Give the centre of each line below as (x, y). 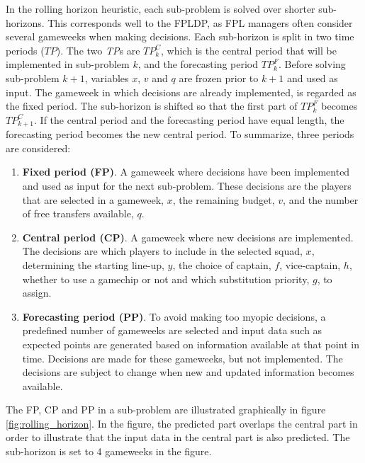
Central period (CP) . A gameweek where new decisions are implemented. (188, 237)
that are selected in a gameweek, (93, 199)
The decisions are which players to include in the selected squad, (162, 251)
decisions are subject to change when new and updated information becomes (188, 372)
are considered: (38, 148)
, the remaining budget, (224, 199)
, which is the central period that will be (249, 50)
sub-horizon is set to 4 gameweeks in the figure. (109, 451)
